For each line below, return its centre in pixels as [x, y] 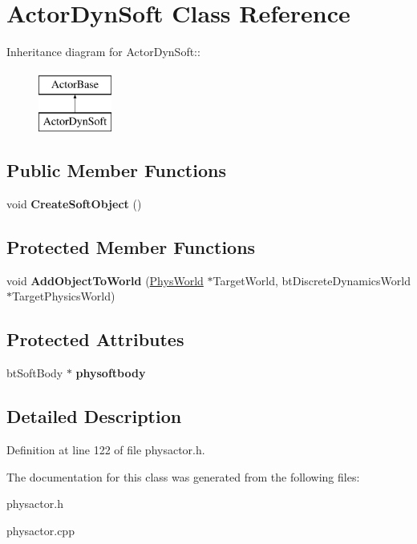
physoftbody [111, 373]
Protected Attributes [95, 339]
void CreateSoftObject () [74, 204]
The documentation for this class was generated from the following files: [183, 476]
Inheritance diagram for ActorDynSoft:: [103, 52]
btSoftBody [35, 373]
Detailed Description [94, 416]
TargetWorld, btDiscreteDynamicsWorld [312, 280]
